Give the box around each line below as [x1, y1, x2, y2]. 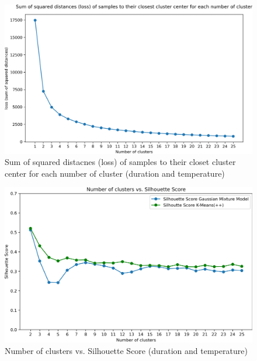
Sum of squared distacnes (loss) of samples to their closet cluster [5, 156, 236, 168]
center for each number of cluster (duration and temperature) [5, 167, 225, 179]
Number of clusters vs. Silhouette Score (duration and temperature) [5, 344, 248, 356]
